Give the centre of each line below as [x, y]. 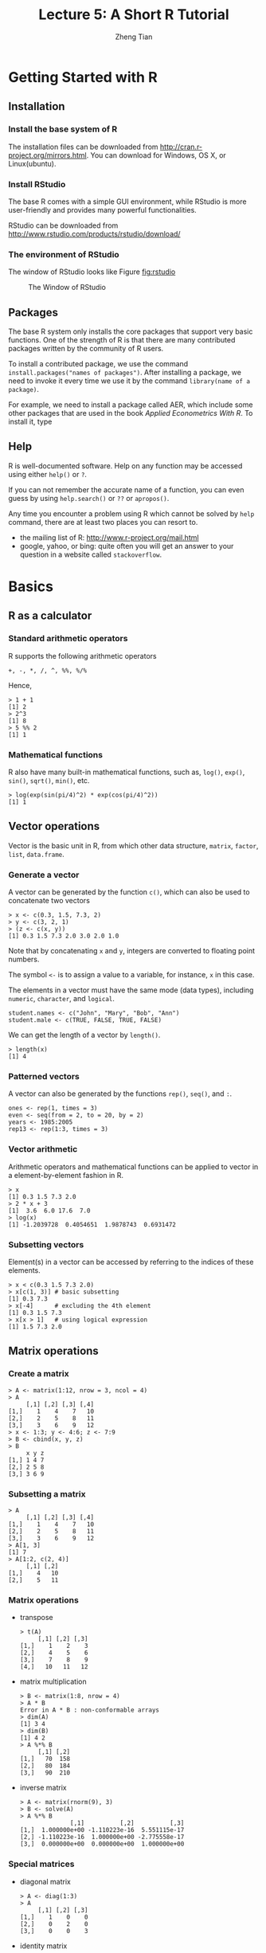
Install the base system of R [63, 129]
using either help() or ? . [48, 474]
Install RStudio [37, 184]
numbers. [24, 959]
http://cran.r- [181, 147]
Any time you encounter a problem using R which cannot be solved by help [131, 513]
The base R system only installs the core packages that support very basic [131, 331]
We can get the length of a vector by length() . [84, 1035]
